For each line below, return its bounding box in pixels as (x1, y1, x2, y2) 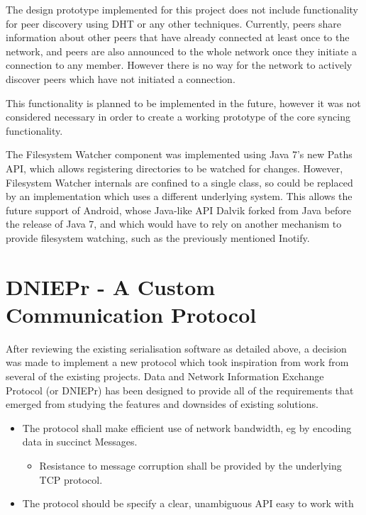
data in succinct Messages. (22, 434, 138, 449)
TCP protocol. (39, 472, 103, 487)
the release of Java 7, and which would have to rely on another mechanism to (6, 216, 342, 231)
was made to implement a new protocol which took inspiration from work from (6, 355, 349, 370)
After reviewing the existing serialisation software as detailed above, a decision (6, 340, 347, 355)
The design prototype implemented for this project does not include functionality (6, 2, 358, 16)
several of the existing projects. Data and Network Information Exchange (6, 369, 324, 383)
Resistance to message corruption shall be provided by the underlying (39, 458, 342, 472)
